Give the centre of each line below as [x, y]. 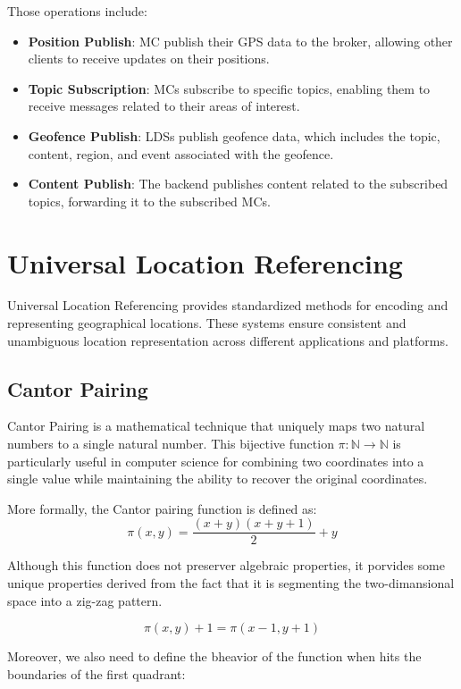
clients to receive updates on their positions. [149, 59]
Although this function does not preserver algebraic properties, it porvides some [226, 565]
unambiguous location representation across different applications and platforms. [228, 340]
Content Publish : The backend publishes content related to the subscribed [238, 184]
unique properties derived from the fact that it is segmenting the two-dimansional [231, 583]
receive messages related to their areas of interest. [164, 106]
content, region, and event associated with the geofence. [181, 153]
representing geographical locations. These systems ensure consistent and [207, 323]
